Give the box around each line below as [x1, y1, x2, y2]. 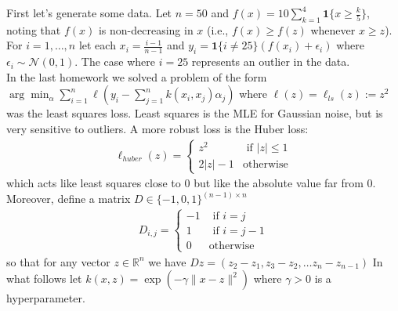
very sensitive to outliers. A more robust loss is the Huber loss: [6, 120, 309, 136]
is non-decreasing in [98, 21, 194, 38]
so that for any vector [6, 253, 110, 269]
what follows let [6, 270, 82, 287]
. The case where [74, 53, 155, 70]
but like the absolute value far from [194, 175, 364, 191]
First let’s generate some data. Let [6, 5, 172, 20]
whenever [310, 21, 356, 38]
